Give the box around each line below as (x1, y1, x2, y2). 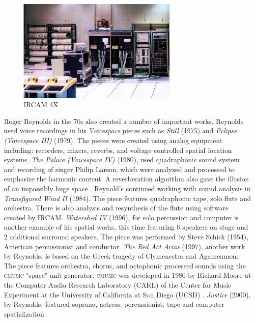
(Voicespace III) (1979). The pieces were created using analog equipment (4, 135, 223, 146)
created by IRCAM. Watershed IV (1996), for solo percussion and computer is (4, 212, 239, 222)
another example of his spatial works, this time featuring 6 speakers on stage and (4, 222, 248, 232)
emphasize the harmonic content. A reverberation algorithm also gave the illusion (4, 174, 249, 184)
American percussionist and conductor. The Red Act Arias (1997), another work (4, 241, 245, 251)
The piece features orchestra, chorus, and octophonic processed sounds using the (4, 260, 246, 270)
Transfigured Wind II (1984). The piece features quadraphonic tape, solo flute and (4, 193, 251, 203)
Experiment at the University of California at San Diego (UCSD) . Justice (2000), (4, 289, 251, 299)
